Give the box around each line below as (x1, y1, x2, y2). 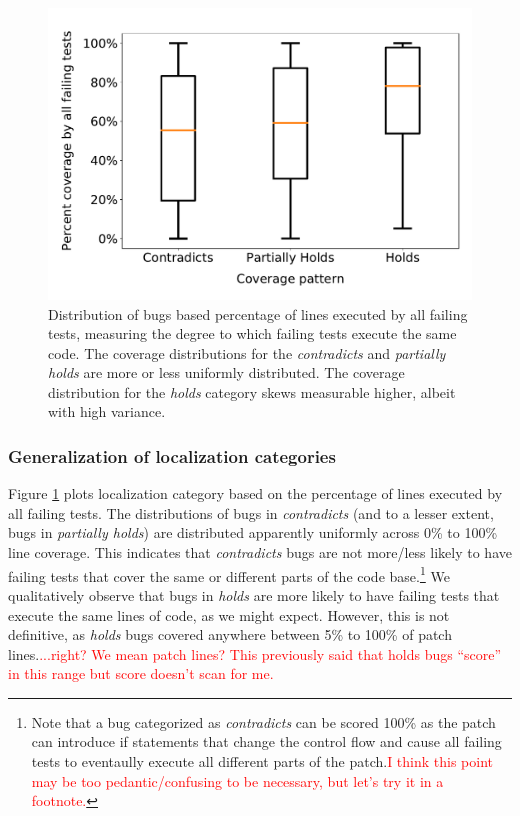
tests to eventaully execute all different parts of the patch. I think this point (31, 751, 494, 772)
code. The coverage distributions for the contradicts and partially (48, 342, 446, 363)
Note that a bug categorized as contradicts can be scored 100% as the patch (31, 711, 496, 732)
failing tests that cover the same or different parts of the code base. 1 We (8, 562, 450, 586)
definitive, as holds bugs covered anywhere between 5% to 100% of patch (8, 624, 452, 645)
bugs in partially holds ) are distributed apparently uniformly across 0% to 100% (8, 522, 498, 543)
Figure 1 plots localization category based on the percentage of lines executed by (8, 483, 503, 504)
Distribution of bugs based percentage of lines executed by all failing (48, 303, 468, 324)
